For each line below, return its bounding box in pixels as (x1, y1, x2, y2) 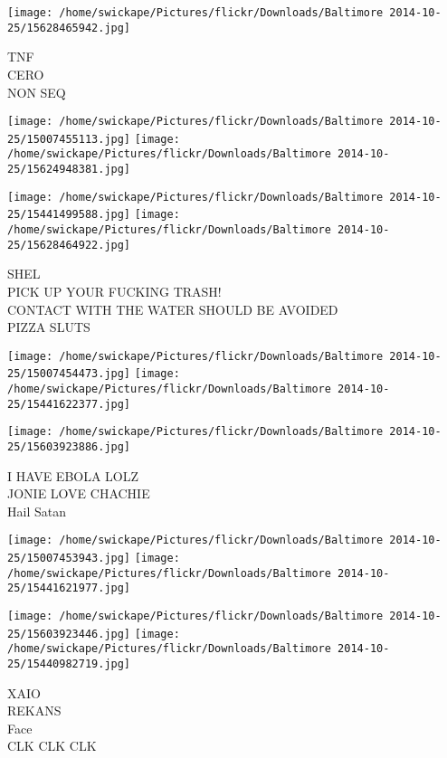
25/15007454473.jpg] (7, 367, 131, 381)
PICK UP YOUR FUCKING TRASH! (7, 281, 222, 300)
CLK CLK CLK (7, 736, 97, 755)
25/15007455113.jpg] (7, 132, 131, 146)
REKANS (7, 701, 62, 720)
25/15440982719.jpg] (7, 658, 131, 671)
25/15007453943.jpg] (7, 552, 131, 565)
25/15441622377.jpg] (7, 397, 131, 411)
